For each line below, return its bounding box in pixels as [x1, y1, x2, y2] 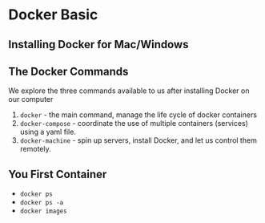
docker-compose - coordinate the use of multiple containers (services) [19, 119, 248, 128]
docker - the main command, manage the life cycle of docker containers [19, 110, 258, 120]
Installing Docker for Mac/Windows [8, 38, 189, 51]
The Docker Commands [8, 64, 129, 78]
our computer [8, 95, 54, 104]
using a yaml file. [19, 127, 76, 137]
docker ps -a [19, 199, 64, 207]
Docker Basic [8, 6, 98, 24]
